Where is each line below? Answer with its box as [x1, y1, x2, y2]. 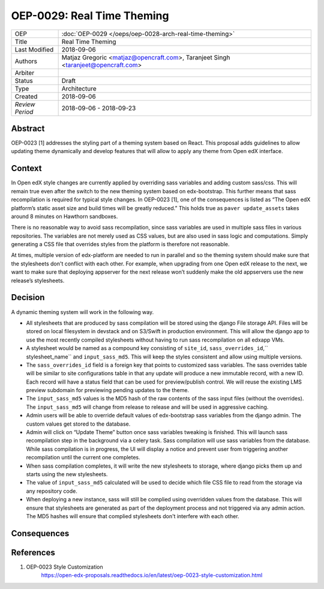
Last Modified [14, 45, 54, 53]
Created [14, 92, 38, 100]
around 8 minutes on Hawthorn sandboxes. [11, 213, 118, 220]
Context [11, 163, 42, 174]
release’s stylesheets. [11, 277, 65, 284]
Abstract [11, 123, 45, 133]
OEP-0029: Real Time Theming [11, 9, 169, 22]
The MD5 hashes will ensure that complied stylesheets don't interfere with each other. [26, 512, 239, 519]
